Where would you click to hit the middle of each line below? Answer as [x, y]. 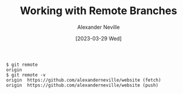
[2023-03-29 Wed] [99, 38]
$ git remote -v [26, 75]
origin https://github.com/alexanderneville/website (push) [82, 85]
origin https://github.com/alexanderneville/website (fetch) [84, 80]
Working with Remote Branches [99, 11]
